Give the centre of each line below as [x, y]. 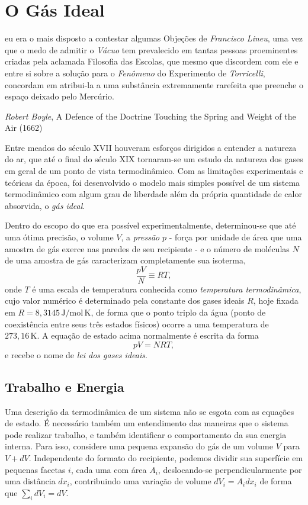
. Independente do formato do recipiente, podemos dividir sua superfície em [166, 458]
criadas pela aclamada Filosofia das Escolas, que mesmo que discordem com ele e [152, 61]
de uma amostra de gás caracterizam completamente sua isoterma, [125, 260]
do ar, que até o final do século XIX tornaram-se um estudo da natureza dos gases [154, 159]
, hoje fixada [276, 300]
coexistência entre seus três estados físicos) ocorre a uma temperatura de [137, 324]
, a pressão [140, 237]
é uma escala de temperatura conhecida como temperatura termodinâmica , [167, 289]
